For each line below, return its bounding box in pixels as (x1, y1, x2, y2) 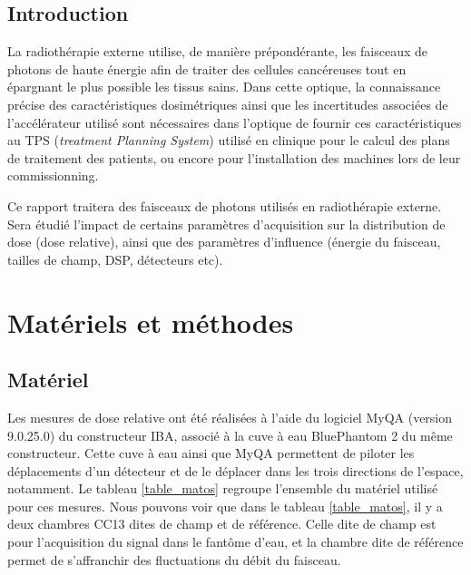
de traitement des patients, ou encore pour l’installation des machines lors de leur (7, 148, 461, 167)
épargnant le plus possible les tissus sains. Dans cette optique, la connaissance (7, 77, 441, 96)
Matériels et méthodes (7, 303, 294, 340)
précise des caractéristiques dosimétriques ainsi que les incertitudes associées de (7, 94, 448, 113)
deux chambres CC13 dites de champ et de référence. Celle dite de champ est (7, 514, 437, 533)
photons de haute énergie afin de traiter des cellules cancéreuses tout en (7, 59, 407, 78)
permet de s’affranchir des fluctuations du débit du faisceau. (7, 550, 341, 569)
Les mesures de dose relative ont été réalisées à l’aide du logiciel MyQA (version (7, 407, 453, 426)
